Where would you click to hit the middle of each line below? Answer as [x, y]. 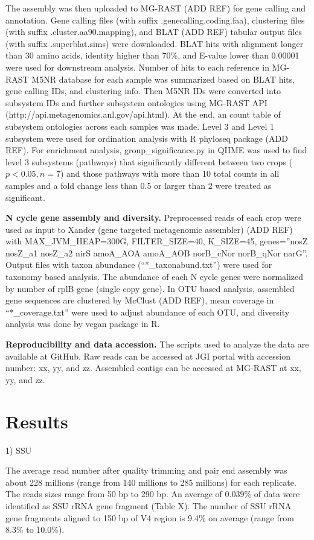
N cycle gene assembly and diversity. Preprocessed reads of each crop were [153, 218]
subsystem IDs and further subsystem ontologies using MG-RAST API [136, 102]
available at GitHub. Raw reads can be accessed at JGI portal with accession [148, 356]
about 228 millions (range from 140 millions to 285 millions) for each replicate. [151, 482]
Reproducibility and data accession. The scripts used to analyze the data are [157, 344]
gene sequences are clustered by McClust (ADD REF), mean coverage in [140, 300]
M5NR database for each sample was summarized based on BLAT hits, [163, 79]
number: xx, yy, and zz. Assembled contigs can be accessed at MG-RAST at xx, [153, 368]
